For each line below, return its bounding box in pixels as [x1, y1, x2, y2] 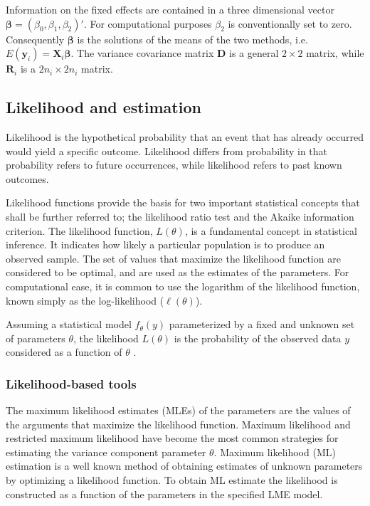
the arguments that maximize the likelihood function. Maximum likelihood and [6, 416, 351, 431]
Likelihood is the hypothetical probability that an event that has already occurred [6, 129, 364, 144]
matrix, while [306, 46, 364, 60]
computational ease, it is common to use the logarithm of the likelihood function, [6, 278, 360, 293]
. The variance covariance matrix [70, 46, 214, 60]
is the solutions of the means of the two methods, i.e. [77, 31, 308, 46]
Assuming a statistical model [6, 317, 132, 332]
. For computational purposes [83, 16, 212, 31]
